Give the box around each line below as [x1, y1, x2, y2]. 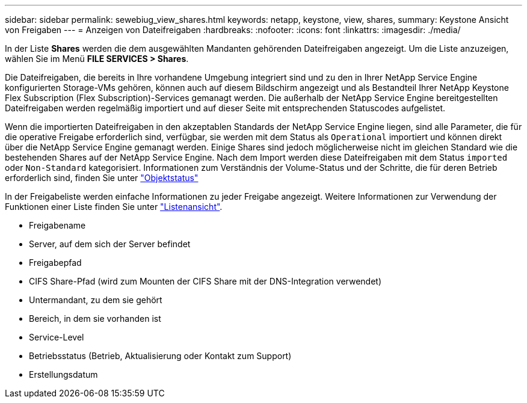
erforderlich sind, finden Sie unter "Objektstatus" [5, 173, 199, 183]
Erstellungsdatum [29, 369, 98, 380]
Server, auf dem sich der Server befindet [29, 239, 191, 249]
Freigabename [29, 220, 86, 230]
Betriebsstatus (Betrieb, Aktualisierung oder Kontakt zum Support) [29, 351, 292, 361]
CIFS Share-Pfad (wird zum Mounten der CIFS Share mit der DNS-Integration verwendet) [29, 276, 382, 286]
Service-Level [29, 332, 84, 342]
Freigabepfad [29, 257, 82, 268]
